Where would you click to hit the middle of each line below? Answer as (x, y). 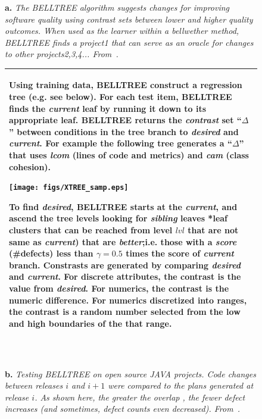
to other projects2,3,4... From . (62, 54)
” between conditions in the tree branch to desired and (124, 131)
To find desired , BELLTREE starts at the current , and (123, 206)
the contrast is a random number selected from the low (125, 312)
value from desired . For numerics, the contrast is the (119, 288)
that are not (213, 230)
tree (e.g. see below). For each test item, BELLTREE (121, 97)
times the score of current (180, 253)
